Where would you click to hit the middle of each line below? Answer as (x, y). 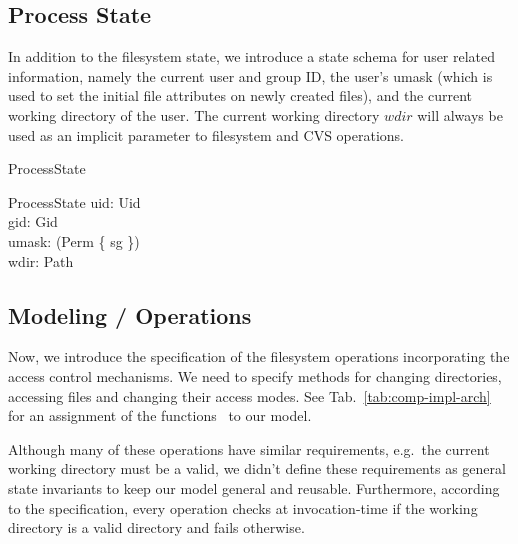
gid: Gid (33, 221)
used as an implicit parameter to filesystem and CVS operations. (206, 134)
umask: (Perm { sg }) (74, 240)
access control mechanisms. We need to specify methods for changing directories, (255, 375)
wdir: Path (41, 260)
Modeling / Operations (130, 314)
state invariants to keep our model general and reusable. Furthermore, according (254, 487)
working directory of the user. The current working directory (194, 114)
